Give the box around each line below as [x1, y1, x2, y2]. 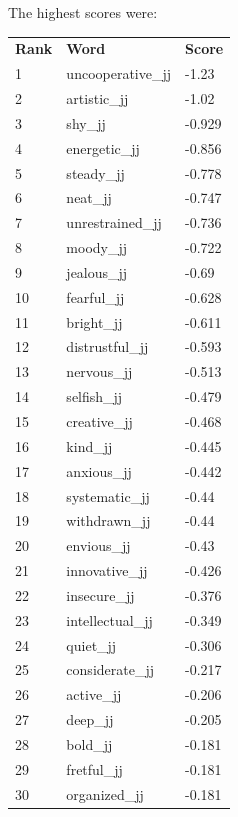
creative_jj [66, 411, 133, 431]
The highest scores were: [8, 2, 158, 22]
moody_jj [66, 237, 128, 258]
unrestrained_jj [66, 212, 162, 233]
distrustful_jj [66, 336, 149, 357]
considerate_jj [66, 659, 154, 680]
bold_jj [66, 733, 113, 754]
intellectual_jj [66, 609, 153, 630]
